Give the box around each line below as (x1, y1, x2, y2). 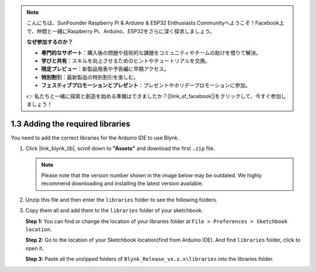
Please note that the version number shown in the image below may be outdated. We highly (41, 172, 262, 179)
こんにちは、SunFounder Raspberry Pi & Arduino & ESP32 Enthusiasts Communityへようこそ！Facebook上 (26, 19, 285, 26)
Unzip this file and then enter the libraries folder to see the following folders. (25, 196, 218, 203)
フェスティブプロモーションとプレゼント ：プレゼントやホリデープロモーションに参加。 (41, 82, 251, 89)
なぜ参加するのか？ (26, 39, 73, 46)
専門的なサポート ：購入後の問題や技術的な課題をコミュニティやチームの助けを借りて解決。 (41, 49, 262, 56)
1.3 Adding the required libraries (11, 118, 131, 128)
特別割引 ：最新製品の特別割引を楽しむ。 (41, 74, 139, 81)
